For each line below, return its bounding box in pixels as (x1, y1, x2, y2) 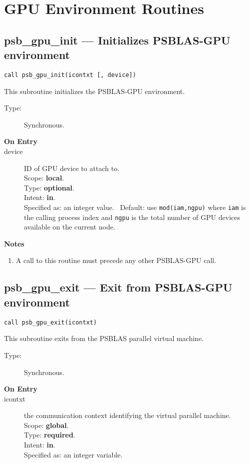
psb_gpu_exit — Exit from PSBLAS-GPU (4, 279, 233, 295)
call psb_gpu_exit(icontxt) (4, 318, 97, 326)
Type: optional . (24, 182, 74, 192)
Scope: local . (24, 172, 64, 183)
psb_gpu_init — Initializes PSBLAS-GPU (4, 32, 231, 47)
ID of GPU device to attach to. (24, 162, 120, 173)
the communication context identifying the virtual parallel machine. (24, 410, 231, 420)
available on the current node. (24, 221, 115, 232)
